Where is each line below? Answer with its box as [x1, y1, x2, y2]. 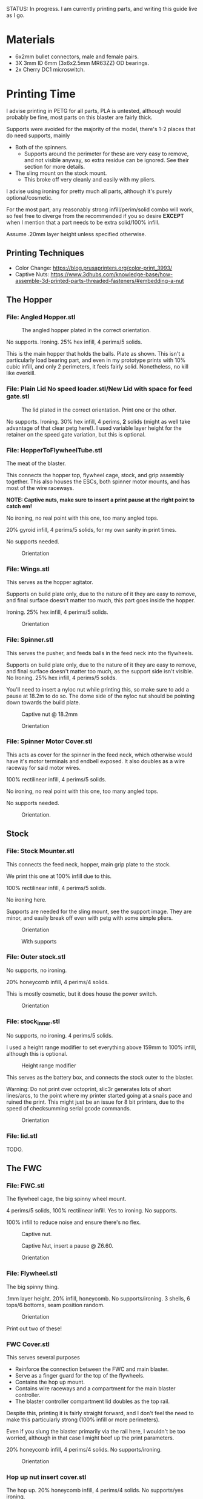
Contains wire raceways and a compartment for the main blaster [15, 1384, 176, 1392]
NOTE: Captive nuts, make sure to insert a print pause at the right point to [6, 496, 195, 503]
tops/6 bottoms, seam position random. [6, 1301, 105, 1308]
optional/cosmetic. [6, 194, 53, 201]
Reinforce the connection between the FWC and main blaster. [15, 1365, 169, 1373]
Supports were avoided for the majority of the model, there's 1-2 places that [6, 125, 196, 132]
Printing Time [6, 87, 76, 101]
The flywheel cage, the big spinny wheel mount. [6, 1195, 127, 1203]
